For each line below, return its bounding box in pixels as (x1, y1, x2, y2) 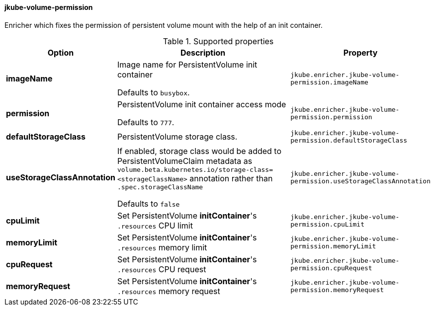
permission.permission (290, 113, 372, 121)
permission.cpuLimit (290, 220, 364, 228)
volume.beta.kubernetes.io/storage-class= (117, 165, 273, 173)
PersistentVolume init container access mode (117, 99, 286, 109)
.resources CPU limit (117, 220, 193, 231)
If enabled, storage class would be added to (117, 146, 282, 156)
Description (180, 47, 226, 58)
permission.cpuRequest (290, 264, 372, 272)
